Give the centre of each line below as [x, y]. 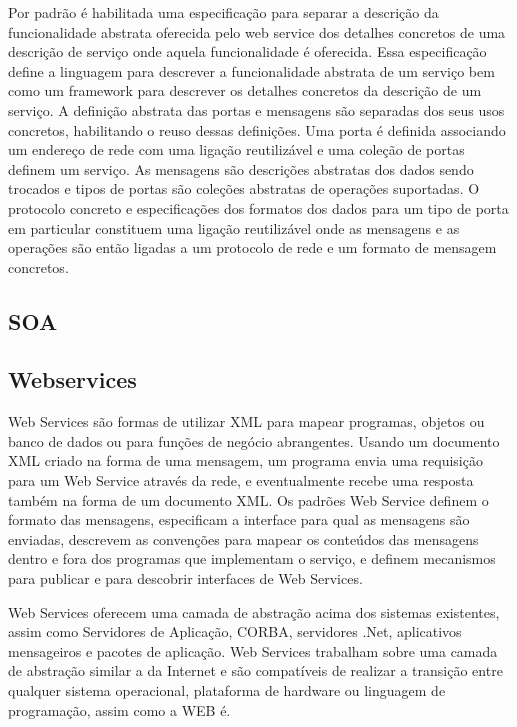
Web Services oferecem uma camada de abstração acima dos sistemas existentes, [254, 611]
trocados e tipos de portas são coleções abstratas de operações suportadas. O [244, 188]
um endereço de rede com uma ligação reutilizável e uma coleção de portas [236, 149]
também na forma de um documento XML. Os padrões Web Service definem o [248, 499]
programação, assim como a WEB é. [119, 709]
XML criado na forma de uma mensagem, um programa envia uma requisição [245, 460]
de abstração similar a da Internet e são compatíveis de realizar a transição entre [255, 670]
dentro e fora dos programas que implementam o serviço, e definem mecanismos [252, 558]
